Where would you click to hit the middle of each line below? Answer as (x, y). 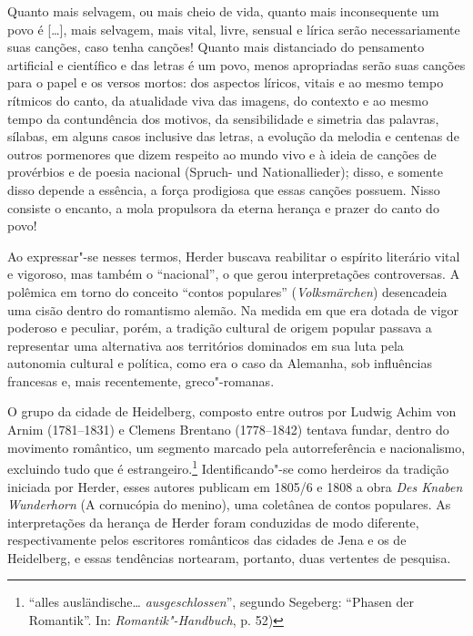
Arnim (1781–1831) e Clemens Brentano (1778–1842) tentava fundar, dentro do (228, 430)
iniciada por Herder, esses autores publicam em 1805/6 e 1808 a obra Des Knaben (235, 486)
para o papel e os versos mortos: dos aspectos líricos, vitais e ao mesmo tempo (226, 82)
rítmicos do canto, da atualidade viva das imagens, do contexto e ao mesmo (218, 100)
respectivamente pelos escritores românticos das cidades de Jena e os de (207, 540)
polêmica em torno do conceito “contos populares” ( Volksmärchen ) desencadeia (227, 291)
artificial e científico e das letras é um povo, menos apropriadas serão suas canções (236, 64)
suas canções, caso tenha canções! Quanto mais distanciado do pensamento (216, 47)
